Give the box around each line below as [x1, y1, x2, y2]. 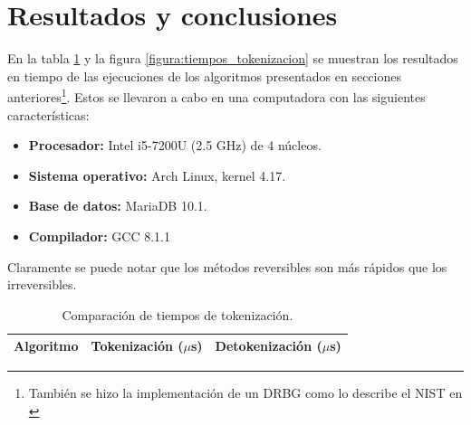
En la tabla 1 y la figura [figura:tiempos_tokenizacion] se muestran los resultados [7, 49, 458, 68]
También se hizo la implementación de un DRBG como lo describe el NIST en [28, 383, 463, 402]
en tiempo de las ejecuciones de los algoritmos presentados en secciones [7, 66, 401, 85]
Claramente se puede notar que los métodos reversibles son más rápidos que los [7, 257, 447, 276]
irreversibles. [7, 275, 77, 294]
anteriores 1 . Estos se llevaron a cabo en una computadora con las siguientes [7, 85, 426, 106]
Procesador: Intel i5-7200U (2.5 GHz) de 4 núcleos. [28, 136, 322, 155]
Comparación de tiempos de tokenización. [62, 305, 293, 324]
